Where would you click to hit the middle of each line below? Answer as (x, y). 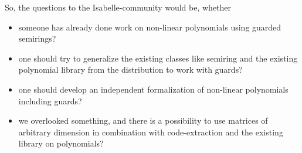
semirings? (37, 38)
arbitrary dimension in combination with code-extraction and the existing (151, 132)
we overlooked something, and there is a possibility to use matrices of (143, 120)
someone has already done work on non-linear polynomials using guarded (150, 27)
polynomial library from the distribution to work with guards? (130, 69)
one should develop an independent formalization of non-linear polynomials (153, 89)
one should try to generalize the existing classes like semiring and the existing (158, 58)
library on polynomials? (61, 143)
